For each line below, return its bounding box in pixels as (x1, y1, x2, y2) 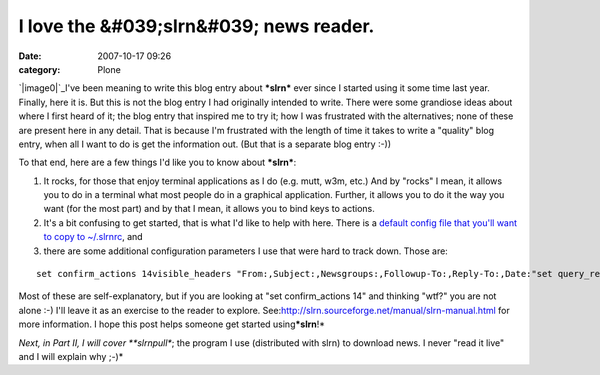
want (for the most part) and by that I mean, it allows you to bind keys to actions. (43, 203, 375, 215)
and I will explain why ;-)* (18, 350, 124, 362)
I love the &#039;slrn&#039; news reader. (18, 15, 375, 37)
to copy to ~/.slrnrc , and (43, 231, 144, 243)
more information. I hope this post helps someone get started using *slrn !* (18, 318, 325, 330)
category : (18, 63, 61, 75)
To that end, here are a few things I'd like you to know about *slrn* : (18, 156, 297, 169)
